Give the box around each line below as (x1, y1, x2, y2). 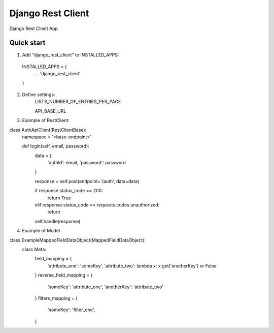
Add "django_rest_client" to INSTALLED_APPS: (22, 52, 119, 58)
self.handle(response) (35, 218, 81, 224)
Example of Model (22, 228, 60, 234)
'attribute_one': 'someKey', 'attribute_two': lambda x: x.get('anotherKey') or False (47, 262, 217, 269)
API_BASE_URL (35, 108, 66, 114)
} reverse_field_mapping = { (35, 272, 93, 278)
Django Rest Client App (9, 25, 58, 32)
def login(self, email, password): (22, 143, 90, 149)
